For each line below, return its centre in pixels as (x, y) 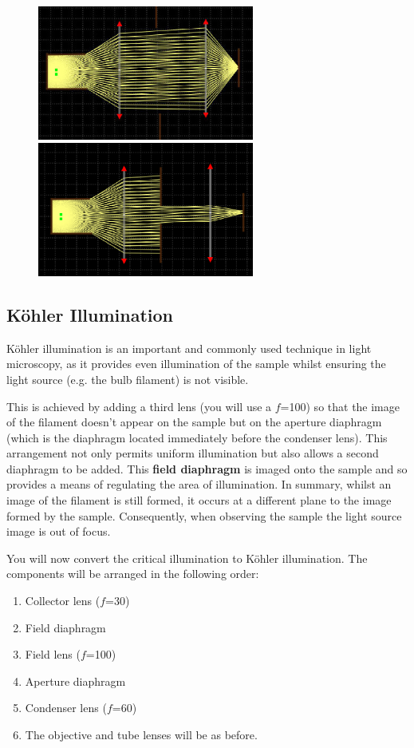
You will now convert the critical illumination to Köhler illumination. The (187, 558)
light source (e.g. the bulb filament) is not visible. (128, 379)
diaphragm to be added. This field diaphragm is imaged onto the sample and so (207, 468)
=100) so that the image (340, 406)
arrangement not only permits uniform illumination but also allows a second (193, 453)
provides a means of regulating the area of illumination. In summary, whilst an (199, 484)
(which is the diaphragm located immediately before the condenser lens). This (197, 437)
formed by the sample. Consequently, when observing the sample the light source (204, 515)
